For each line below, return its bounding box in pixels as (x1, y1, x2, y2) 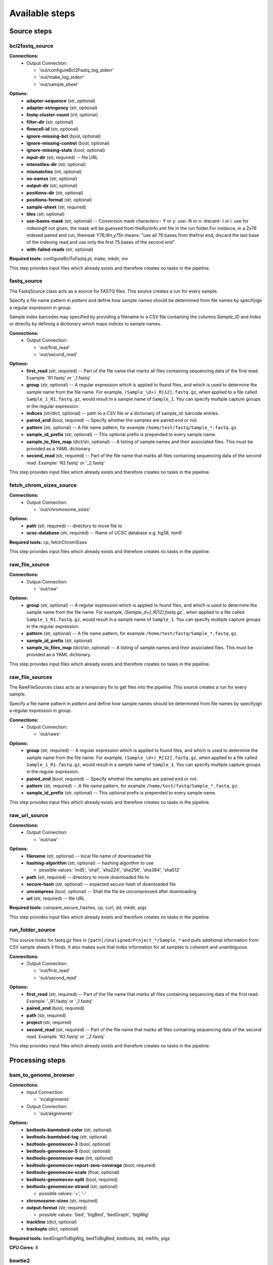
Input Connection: (26, 1089, 64, 1095)
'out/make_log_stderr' (39, 74, 85, 80)
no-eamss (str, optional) (26, 175, 78, 182)
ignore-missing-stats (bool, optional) (26, 147, 106, 153)
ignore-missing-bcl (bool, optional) (26, 133, 101, 139)
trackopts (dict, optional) (26, 1226, 79, 1232)
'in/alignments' (39, 1096, 70, 1103)
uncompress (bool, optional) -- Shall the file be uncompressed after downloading (26, 888, 197, 894)
